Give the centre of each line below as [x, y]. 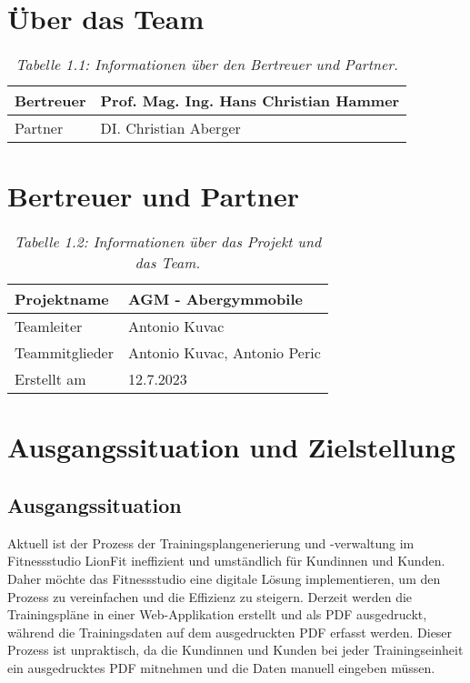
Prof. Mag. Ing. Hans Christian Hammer [250, 101]
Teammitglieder [64, 353]
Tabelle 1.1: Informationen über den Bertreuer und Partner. [207, 65]
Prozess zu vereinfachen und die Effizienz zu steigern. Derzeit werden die [210, 596]
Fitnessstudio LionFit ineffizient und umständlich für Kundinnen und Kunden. [226, 561]
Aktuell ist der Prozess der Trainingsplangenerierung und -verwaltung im [211, 542]
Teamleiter [49, 326]
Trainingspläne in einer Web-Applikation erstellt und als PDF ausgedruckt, [217, 614]
